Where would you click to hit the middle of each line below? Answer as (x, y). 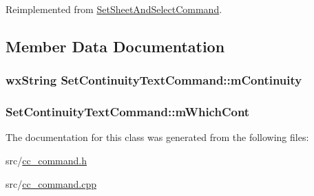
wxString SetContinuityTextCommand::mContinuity (154, 80)
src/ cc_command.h (46, 161)
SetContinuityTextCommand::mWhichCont (128, 112)
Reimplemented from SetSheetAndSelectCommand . (114, 9)
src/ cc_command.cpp (51, 183)
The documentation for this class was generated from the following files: (157, 137)
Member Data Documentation (115, 46)
